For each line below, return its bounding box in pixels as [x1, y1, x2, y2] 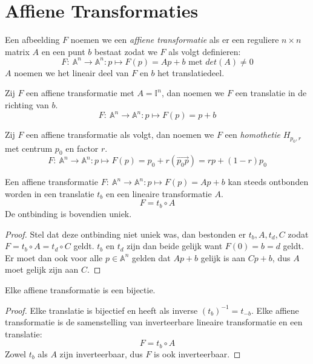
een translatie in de [235, 86, 307, 99]
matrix [5, 45, 30, 57]
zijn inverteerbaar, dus [59, 347, 143, 360]
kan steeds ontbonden [228, 175, 309, 188]
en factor [65, 141, 99, 154]
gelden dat [131, 251, 171, 264]
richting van [5, 99, 49, 111]
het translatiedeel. [157, 66, 225, 79]
